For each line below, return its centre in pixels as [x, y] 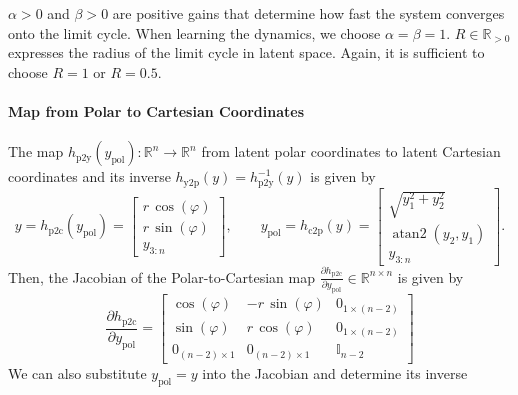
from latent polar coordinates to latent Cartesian [351, 151]
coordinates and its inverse [89, 176]
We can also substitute [77, 372]
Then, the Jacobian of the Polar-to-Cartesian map [161, 276]
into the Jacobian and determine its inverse [335, 372]
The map [36, 151]
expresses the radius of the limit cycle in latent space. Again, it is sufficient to [246, 52]
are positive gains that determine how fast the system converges [308, 13]
